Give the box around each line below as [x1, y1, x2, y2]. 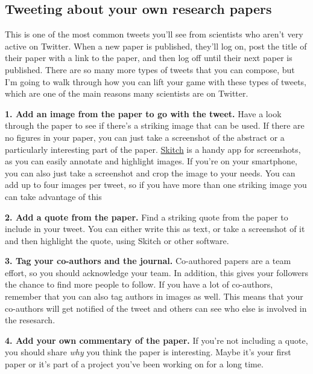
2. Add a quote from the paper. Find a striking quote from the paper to [5, 210, 288, 223]
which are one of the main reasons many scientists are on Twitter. [5, 87, 248, 100]
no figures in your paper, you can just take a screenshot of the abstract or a [5, 131, 285, 143]
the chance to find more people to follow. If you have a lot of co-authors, [5, 278, 273, 291]
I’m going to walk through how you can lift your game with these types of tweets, [5, 75, 306, 88]
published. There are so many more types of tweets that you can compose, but [5, 63, 295, 76]
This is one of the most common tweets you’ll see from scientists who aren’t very [5, 28, 303, 40]
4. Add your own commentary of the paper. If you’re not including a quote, [5, 334, 308, 346]
